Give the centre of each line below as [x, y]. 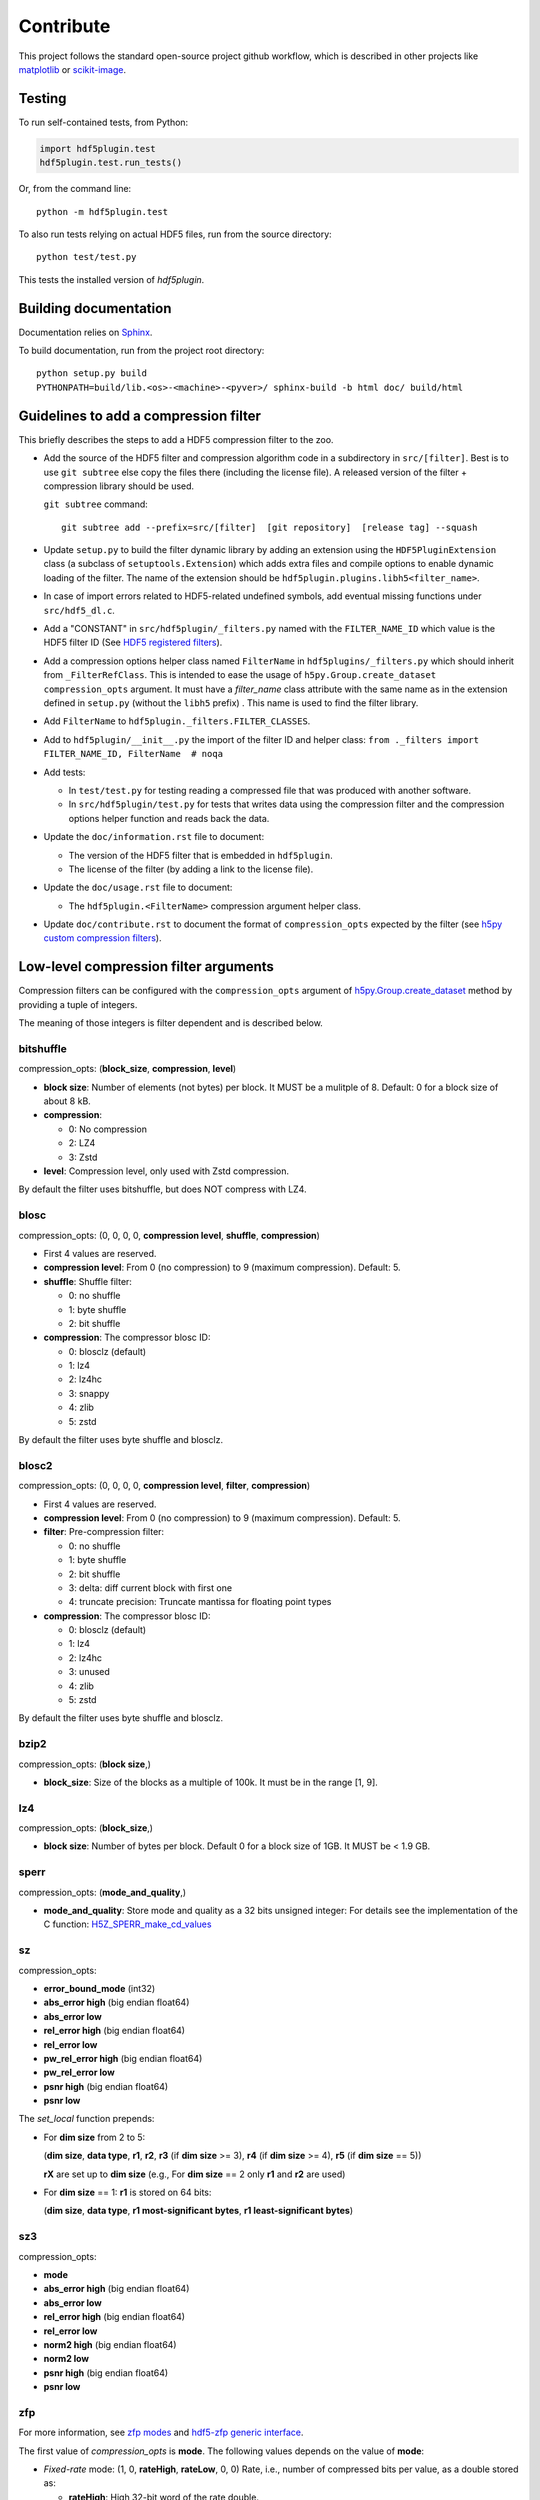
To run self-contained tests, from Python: [103, 122]
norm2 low [66, 2359]
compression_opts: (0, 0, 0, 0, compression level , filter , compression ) [164, 1486]
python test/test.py [86, 257]
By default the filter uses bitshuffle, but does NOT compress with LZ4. [162, 1189]
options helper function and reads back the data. [169, 818]
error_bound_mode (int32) [99, 1988]
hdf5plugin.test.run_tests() [111, 163]
